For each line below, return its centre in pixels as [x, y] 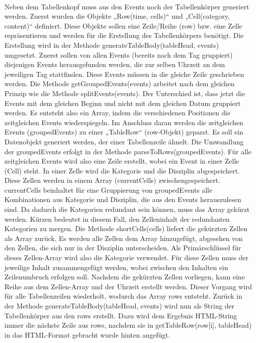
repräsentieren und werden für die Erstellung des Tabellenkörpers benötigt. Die [124, 35]
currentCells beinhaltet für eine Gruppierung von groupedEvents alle [109, 189]
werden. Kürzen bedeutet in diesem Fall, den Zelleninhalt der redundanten [117, 219]
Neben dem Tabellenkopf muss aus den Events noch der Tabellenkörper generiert [127, 6]
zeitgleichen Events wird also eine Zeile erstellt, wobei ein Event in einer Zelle [122, 161]
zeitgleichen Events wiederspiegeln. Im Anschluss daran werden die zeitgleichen [124, 122]
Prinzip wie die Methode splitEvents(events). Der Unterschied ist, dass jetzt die [125, 93]
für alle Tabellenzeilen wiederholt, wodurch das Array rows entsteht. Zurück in [123, 296]
